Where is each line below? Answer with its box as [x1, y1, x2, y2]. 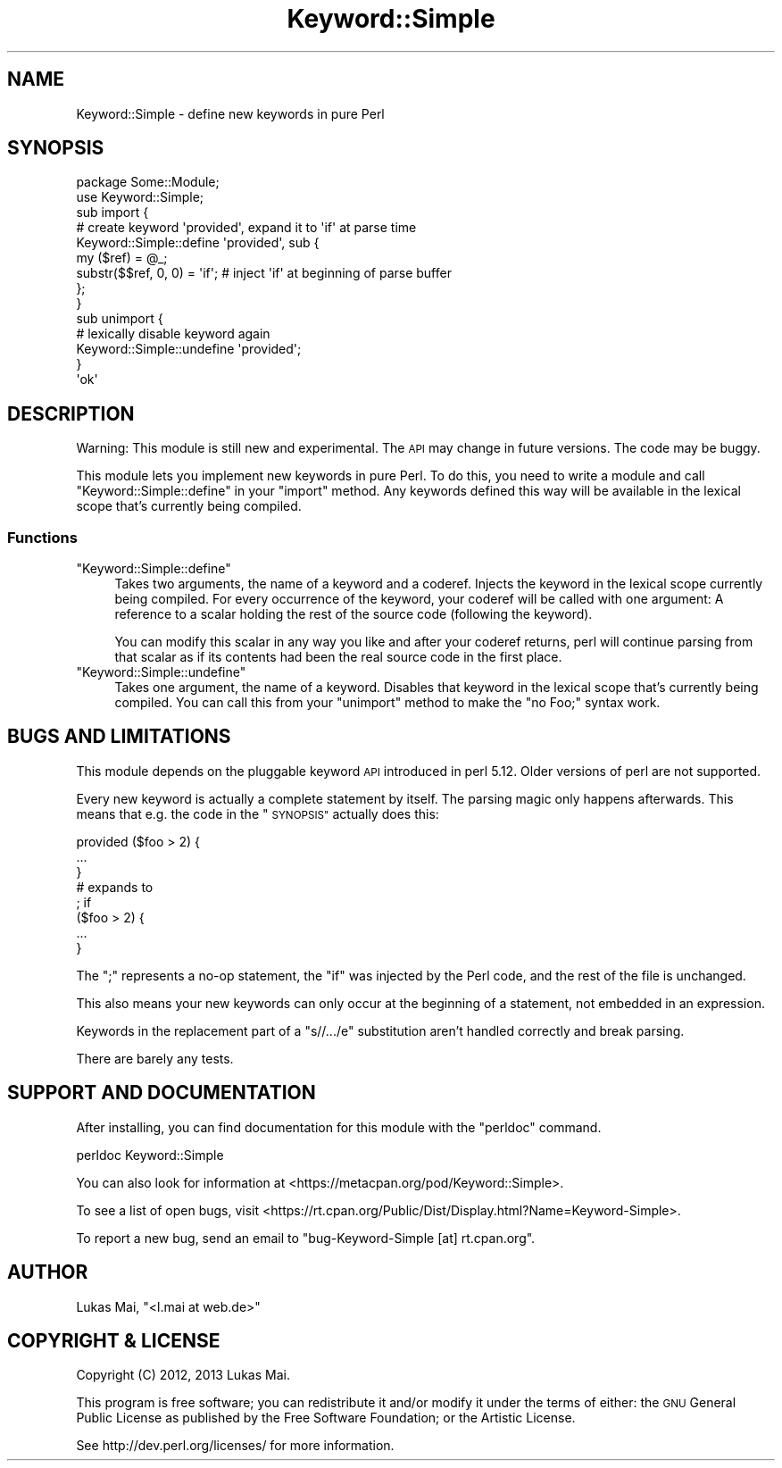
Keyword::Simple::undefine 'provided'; [76, 341, 302, 357]
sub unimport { [76, 311, 163, 327]
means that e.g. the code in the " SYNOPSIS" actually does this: [76, 805, 439, 822]
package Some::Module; [76, 174, 220, 190]
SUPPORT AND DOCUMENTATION [7, 1081, 316, 1105]
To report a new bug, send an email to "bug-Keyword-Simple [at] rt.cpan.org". [76, 1230, 536, 1246]
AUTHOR [7, 1261, 88, 1284]
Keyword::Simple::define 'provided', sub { [76, 235, 320, 251]
